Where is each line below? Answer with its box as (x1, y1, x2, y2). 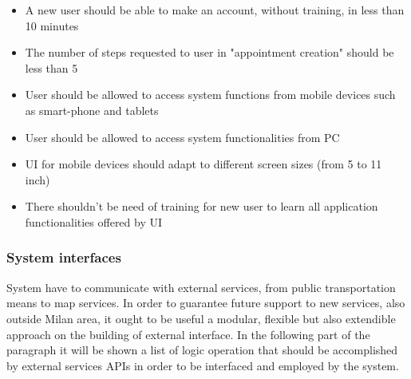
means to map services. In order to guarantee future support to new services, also (6, 294, 405, 311)
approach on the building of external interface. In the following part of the (6, 326, 370, 342)
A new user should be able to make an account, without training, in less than (25, 2, 405, 18)
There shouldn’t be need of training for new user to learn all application (25, 198, 378, 215)
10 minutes (25, 17, 79, 34)
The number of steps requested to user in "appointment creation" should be (25, 44, 394, 61)
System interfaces (6, 247, 121, 267)
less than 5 (25, 59, 78, 76)
